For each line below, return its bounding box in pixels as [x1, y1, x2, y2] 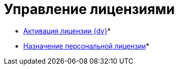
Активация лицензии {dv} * [23, 26, 111, 35]
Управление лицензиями [4, 1, 175, 17]
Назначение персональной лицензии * [23, 41, 149, 50]
